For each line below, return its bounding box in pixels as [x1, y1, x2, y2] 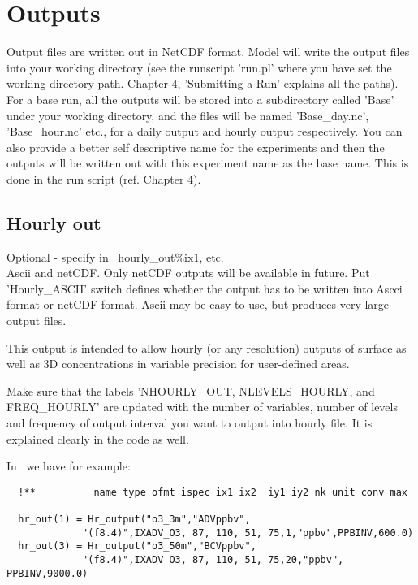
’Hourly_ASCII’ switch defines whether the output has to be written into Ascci [6, 279, 403, 297]
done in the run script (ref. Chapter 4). [6, 170, 201, 187]
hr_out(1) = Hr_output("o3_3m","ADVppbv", [18, 513, 251, 526]
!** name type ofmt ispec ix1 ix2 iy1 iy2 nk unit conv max [18, 486, 407, 498]
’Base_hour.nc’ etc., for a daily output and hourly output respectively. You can [6, 123, 403, 140]
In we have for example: [6, 457, 131, 474]
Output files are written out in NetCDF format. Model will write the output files [6, 43, 410, 60]
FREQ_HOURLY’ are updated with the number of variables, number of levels [6, 398, 398, 415]
